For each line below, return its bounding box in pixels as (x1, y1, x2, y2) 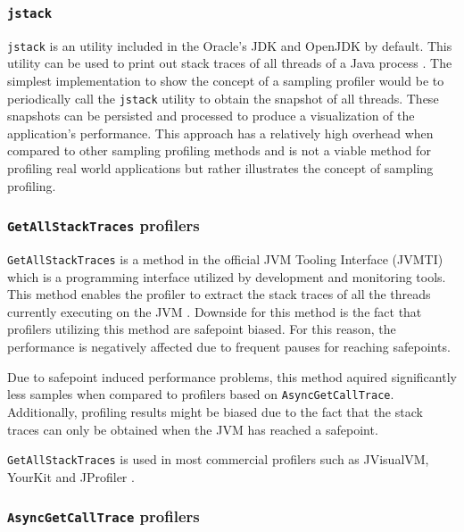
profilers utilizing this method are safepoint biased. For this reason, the (7, 320, 396, 338)
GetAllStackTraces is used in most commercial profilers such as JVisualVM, (7, 450, 429, 469)
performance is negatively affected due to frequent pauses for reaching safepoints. (7, 337, 451, 356)
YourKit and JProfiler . (7, 467, 135, 486)
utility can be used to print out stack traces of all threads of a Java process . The (7, 54, 452, 72)
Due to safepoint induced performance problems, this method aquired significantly (7, 367, 457, 386)
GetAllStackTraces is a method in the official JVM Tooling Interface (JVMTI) (7, 250, 443, 269)
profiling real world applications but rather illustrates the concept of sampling (7, 159, 434, 178)
